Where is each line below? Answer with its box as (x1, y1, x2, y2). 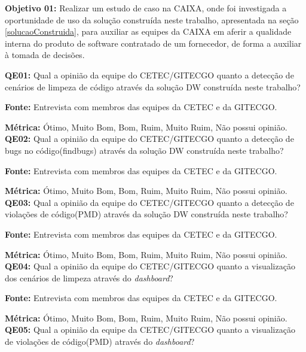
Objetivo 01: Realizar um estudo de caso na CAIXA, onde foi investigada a (5, 2, 287, 14)
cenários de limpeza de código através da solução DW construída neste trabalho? (5, 80, 301, 93)
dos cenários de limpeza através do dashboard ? (5, 271, 173, 284)
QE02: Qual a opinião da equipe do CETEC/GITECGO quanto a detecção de (5, 132, 294, 145)
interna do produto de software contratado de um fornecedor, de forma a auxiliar (5, 37, 302, 49)
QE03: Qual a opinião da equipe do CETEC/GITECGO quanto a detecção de (5, 196, 294, 208)
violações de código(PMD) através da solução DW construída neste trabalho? (5, 208, 288, 220)
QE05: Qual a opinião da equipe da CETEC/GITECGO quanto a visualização (5, 323, 295, 336)
